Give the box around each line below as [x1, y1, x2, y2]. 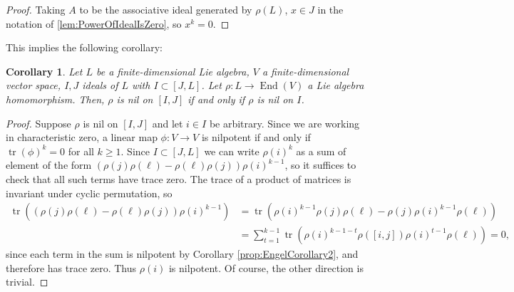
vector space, [6, 78, 61, 93]
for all [68, 143, 94, 158]
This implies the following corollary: [6, 40, 163, 55]
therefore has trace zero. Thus [6, 260, 137, 275]
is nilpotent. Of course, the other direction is [168, 260, 364, 275]
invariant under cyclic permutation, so [6, 185, 173, 200]
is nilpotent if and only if [201, 130, 311, 145]
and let [152, 115, 183, 130]
